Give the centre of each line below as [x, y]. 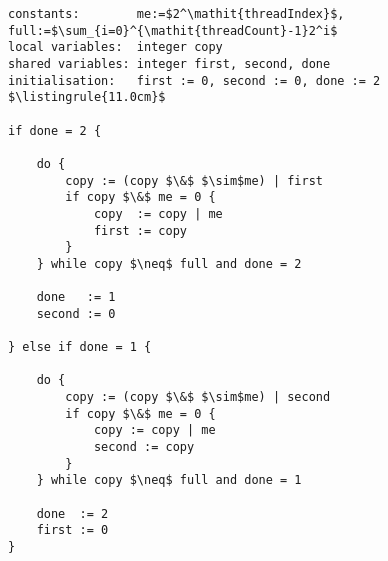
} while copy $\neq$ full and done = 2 [169, 263]
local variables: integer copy [115, 47]
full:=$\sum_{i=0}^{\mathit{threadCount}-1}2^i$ [173, 30]
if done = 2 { [55, 130]
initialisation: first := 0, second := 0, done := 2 [194, 80]
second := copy [144, 447]
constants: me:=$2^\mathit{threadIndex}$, [176, 14]
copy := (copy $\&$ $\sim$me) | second [198, 397]
